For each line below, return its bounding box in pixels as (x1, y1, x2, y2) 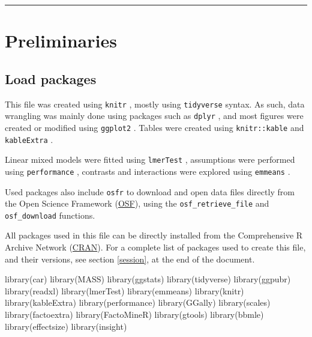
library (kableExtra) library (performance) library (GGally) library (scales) (5, 296, 271, 309)
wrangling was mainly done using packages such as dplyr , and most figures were (5, 109, 304, 122)
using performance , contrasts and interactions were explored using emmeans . (5, 165, 290, 177)
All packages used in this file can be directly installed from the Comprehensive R (5, 229, 303, 241)
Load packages (5, 69, 97, 88)
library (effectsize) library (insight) (5, 320, 127, 332)
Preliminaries (5, 28, 117, 53)
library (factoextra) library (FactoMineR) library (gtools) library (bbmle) (5, 308, 264, 321)
